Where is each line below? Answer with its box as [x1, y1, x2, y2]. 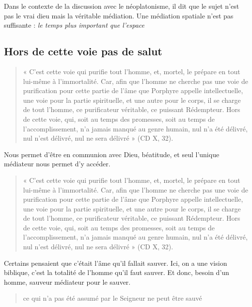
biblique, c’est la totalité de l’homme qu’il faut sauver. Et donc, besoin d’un [4, 267, 229, 277]
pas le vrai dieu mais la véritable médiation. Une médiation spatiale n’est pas [4, 10, 234, 20]
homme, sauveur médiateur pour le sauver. [4, 276, 131, 287]
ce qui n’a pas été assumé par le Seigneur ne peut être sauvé [23, 293, 202, 303]
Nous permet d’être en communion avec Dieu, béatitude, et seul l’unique [4, 149, 220, 159]
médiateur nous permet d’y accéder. [4, 159, 110, 169]
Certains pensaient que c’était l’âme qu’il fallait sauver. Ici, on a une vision [4, 258, 227, 268]
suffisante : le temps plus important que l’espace [4, 20, 145, 30]
